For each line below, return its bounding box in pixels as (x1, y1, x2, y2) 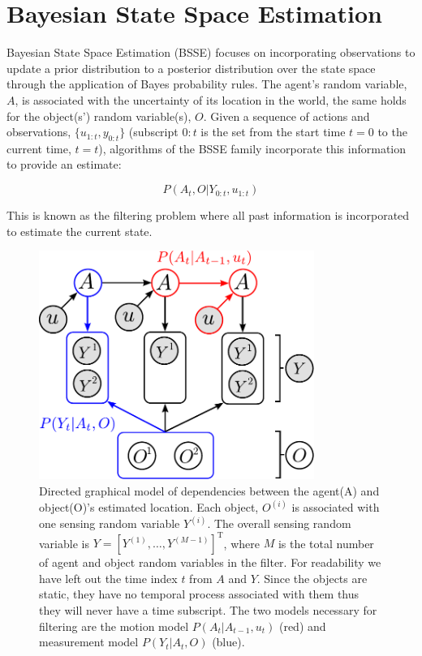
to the (377, 123, 407, 140)
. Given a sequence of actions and (203, 107, 370, 124)
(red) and (278, 617, 326, 634)
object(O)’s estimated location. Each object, (39, 499, 259, 516)
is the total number (278, 534, 374, 551)
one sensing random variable (39, 515, 180, 532)
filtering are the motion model (39, 617, 189, 634)
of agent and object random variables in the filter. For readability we (39, 554, 381, 571)
